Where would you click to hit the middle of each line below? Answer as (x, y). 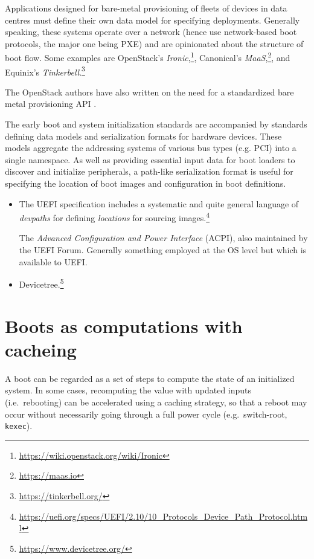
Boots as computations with (124, 325)
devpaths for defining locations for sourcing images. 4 (114, 217)
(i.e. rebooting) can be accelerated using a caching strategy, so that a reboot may (156, 402)
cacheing (41, 349)
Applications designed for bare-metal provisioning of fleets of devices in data (146, 8)
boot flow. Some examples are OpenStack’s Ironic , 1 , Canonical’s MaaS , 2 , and (148, 57)
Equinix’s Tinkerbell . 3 (45, 71)
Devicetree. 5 (41, 283)
